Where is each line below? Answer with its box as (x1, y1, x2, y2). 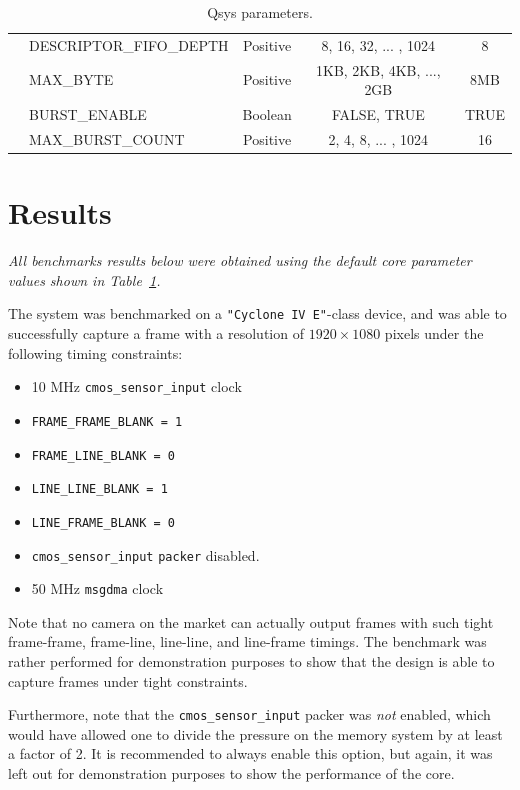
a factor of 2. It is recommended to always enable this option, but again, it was (8, 743, 493, 764)
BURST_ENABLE (29, 104, 147, 125)
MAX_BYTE (29, 69, 114, 90)
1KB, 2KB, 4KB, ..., (316, 59, 441, 80)
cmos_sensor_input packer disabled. (31, 544, 260, 565)
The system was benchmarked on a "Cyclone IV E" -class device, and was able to (8, 303, 507, 324)
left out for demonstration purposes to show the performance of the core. (8, 763, 455, 784)
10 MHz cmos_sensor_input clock (31, 376, 242, 397)
